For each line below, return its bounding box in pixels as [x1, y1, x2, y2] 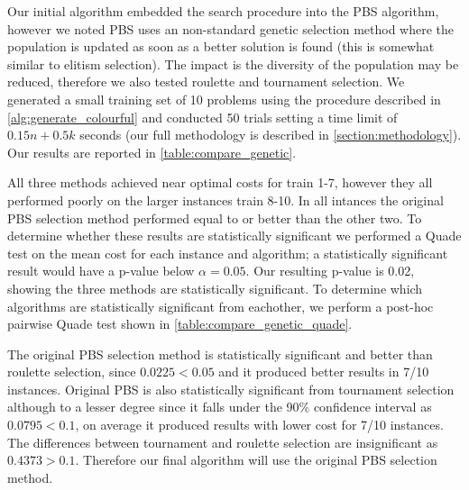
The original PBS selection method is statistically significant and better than [7, 344, 433, 363]
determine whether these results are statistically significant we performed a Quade [7, 226, 462, 245]
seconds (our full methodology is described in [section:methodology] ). [79, 125, 462, 144]
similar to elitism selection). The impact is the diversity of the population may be [7, 54, 459, 73]
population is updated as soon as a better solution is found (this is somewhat [7, 37, 435, 56]
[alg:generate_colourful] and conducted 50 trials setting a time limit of [7, 107, 398, 126]
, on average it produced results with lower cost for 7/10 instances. [75, 415, 444, 434]
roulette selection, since [7, 362, 136, 381]
